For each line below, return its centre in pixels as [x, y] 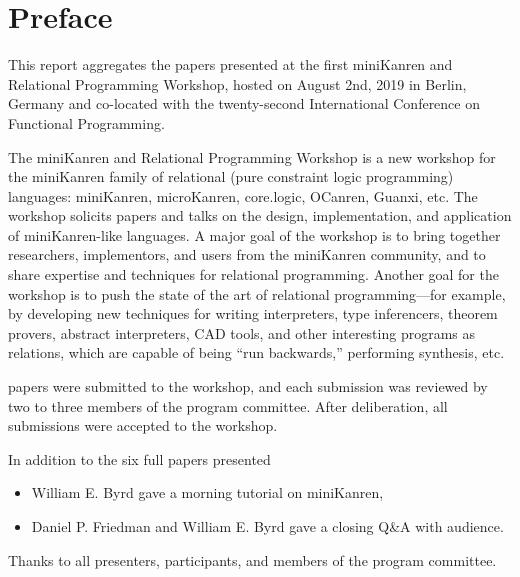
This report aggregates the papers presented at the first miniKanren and [230, 64]
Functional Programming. [86, 122]
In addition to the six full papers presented [139, 458]
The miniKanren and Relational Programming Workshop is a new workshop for [252, 156]
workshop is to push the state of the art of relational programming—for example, [257, 293]
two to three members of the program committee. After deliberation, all [228, 405]
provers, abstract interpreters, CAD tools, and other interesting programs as [242, 332]
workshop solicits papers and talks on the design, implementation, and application [260, 215]
